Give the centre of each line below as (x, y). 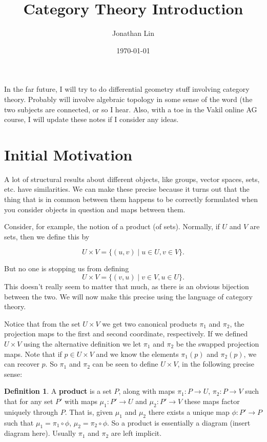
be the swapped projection (218, 343)
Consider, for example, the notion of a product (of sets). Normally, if (112, 226)
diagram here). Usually (40, 433)
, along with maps (147, 391)
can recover (22, 364)
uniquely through (31, 411)
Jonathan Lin (133, 33)
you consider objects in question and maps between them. (95, 209)
